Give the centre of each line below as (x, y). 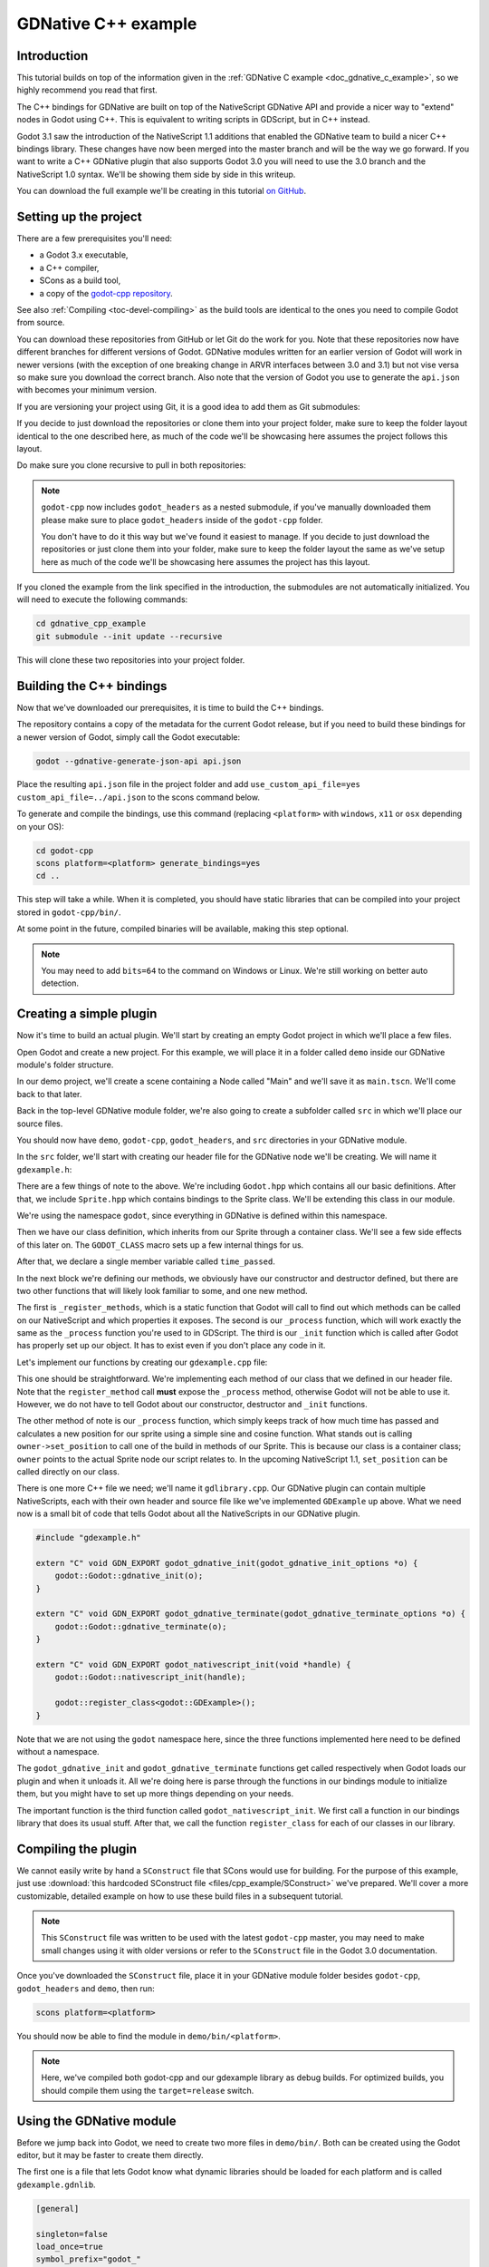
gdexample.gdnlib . (56, 2184)
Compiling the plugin (77, 1849)
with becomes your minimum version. (87, 390)
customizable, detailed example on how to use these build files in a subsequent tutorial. (180, 1896)
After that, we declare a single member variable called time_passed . (146, 1261)
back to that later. (49, 1094)
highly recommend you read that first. (87, 90)
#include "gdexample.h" (89, 1538)
